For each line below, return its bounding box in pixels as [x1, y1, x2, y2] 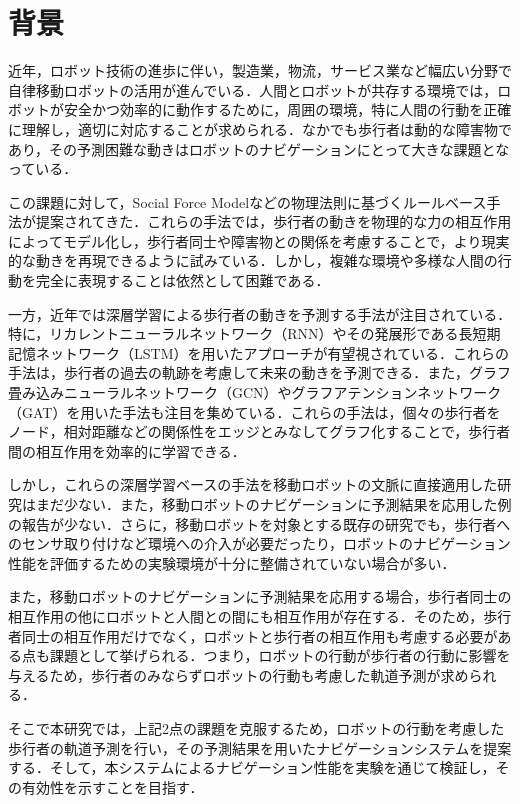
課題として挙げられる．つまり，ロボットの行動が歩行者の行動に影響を [49, 645, 511, 666]
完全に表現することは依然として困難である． [35, 270, 330, 291]
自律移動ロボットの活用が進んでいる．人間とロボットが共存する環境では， [8, 79, 498, 100]
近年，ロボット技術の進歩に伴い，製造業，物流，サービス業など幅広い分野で [8, 60, 512, 81]
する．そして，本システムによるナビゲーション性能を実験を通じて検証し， [8, 757, 496, 778]
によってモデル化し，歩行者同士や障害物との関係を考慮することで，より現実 [8, 230, 510, 251]
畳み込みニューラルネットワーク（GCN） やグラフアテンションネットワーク [8, 382, 502, 403]
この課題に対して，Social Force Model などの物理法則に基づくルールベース [8, 191, 487, 212]
